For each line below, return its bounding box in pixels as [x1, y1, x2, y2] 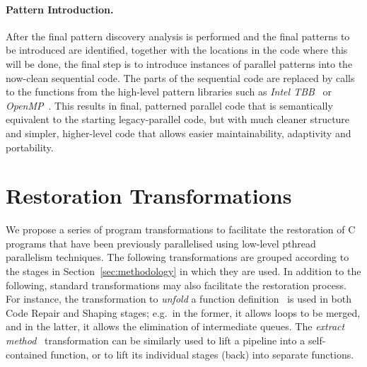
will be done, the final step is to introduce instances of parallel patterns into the [6, 56, 353, 71]
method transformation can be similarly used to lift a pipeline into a [6, 333, 305, 348]
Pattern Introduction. [6, 1, 114, 16]
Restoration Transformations [6, 181, 292, 210]
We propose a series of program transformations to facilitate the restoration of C [6, 222, 356, 237]
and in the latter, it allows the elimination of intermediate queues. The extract [6, 319, 345, 334]
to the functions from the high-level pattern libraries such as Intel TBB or [6, 84, 332, 99]
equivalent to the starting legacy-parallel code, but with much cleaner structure [6, 112, 350, 127]
